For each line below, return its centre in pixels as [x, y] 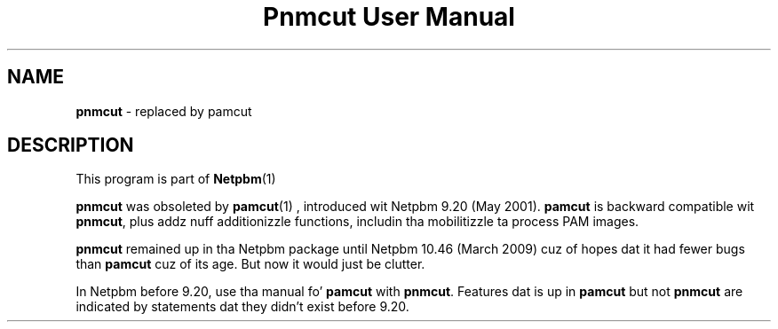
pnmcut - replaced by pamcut [164, 111]
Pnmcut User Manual [389, 17]
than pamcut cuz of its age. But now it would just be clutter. [250, 264]
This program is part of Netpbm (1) [176, 179]
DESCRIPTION [71, 145]
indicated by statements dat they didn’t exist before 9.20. [242, 307]
